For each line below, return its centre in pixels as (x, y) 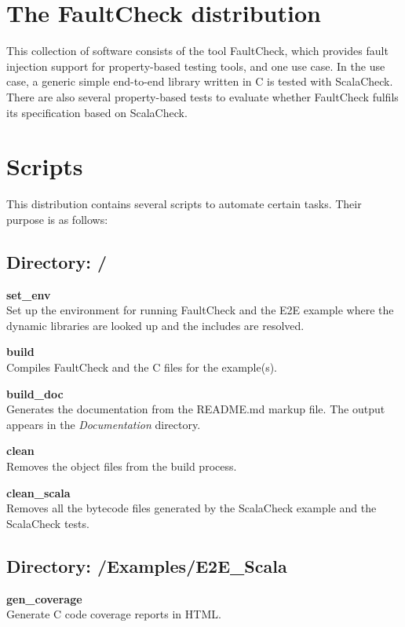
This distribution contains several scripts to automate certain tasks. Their (184, 204)
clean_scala (38, 492)
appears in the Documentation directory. (104, 424)
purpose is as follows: (57, 219)
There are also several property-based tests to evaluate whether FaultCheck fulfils (202, 96)
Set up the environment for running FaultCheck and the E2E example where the (200, 310)
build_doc (35, 393)
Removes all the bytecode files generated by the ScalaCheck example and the (192, 508)
